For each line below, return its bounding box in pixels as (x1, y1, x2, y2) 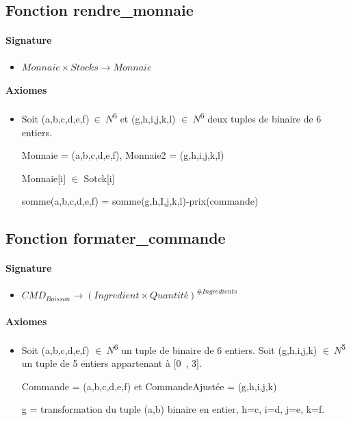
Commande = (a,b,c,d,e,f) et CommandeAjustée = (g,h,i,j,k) (21, 379, 277, 393)
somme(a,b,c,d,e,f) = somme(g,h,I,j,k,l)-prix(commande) (21, 194, 259, 208)
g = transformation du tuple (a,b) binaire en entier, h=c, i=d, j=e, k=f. (21, 402, 325, 416)
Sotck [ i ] (83, 170, 115, 185)
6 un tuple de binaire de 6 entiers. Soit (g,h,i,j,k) (114, 340, 317, 357)
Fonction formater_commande (5, 227, 226, 248)
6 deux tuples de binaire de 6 (200, 110, 322, 126)
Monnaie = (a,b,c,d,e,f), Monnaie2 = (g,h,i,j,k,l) (21, 148, 224, 162)
